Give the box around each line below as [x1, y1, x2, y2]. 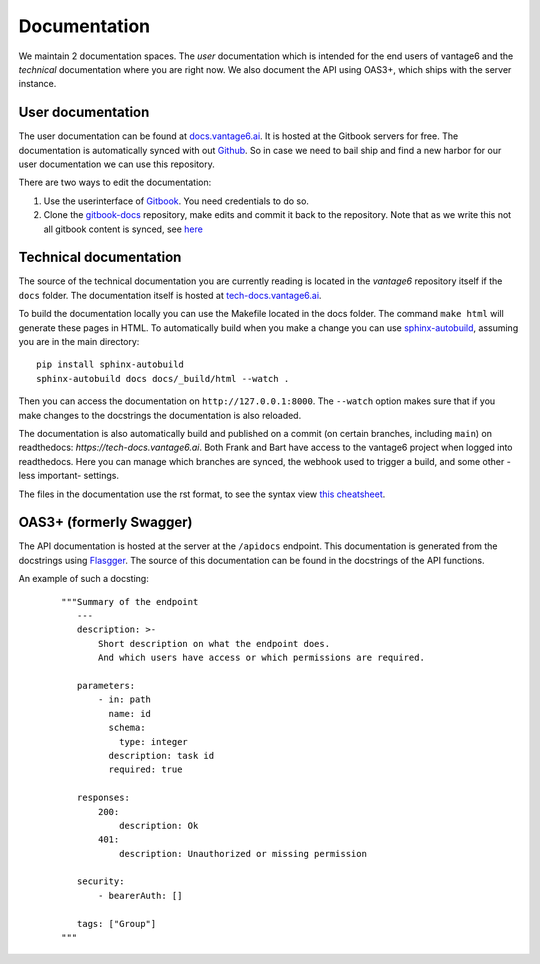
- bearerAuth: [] [98, 890, 183, 901]
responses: [76, 792, 130, 804]
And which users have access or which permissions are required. [98, 652, 425, 664]
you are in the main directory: [18, 336, 140, 348]
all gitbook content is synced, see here [43, 223, 204, 235]
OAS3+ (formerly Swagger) [18, 514, 193, 531]
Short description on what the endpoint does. [98, 638, 330, 649]
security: [76, 876, 125, 887]
